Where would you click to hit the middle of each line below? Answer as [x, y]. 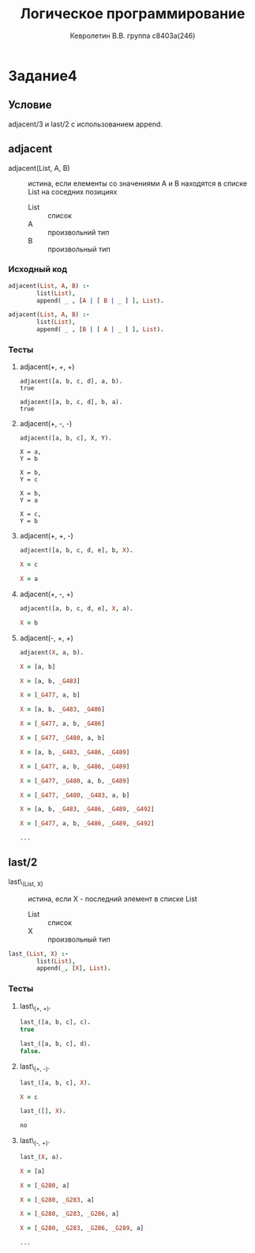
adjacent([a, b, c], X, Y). [66, 438]
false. [30, 1051]
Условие [30, 105]
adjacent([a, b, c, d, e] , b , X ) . [76, 550]
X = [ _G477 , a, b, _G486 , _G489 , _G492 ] [87, 824]
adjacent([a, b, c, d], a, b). [71, 381]
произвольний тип [79, 232]
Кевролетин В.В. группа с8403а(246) [133, 36]
